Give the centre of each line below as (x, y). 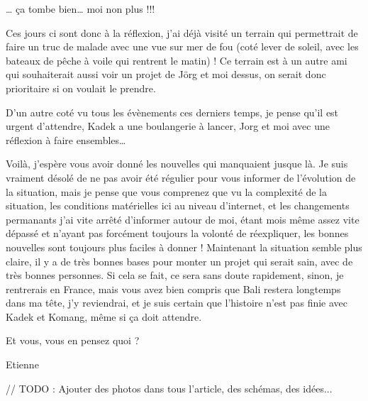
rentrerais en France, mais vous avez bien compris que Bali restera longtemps (173, 289)
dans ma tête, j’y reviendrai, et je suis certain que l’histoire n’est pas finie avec (177, 303)
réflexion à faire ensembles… (66, 139)
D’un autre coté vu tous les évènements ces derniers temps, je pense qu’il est (172, 112)
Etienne (22, 364)
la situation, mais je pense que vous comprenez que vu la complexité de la (166, 191)
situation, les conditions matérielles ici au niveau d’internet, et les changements (178, 205)
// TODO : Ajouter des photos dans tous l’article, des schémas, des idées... (169, 388)
